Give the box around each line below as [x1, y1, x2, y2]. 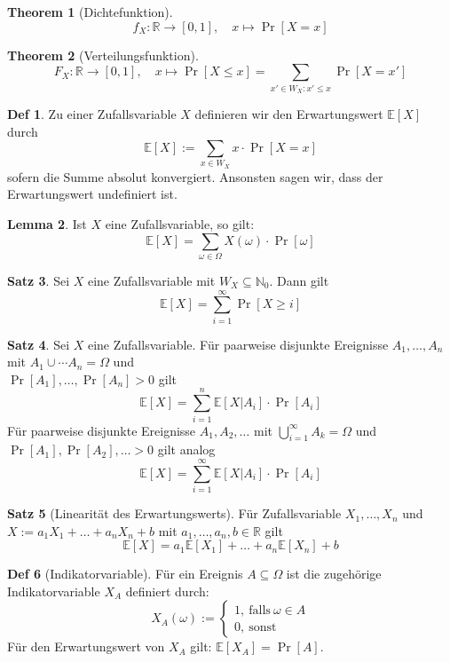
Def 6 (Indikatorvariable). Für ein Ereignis [7, 564, 243, 583]
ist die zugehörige [286, 564, 382, 583]
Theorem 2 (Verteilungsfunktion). [7, 45, 199, 64]
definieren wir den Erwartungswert [194, 104, 383, 122]
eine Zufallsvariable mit [87, 271, 216, 289]
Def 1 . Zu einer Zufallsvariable [7, 104, 177, 122]
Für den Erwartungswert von [7, 637, 165, 656]
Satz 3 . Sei [7, 271, 70, 289]
